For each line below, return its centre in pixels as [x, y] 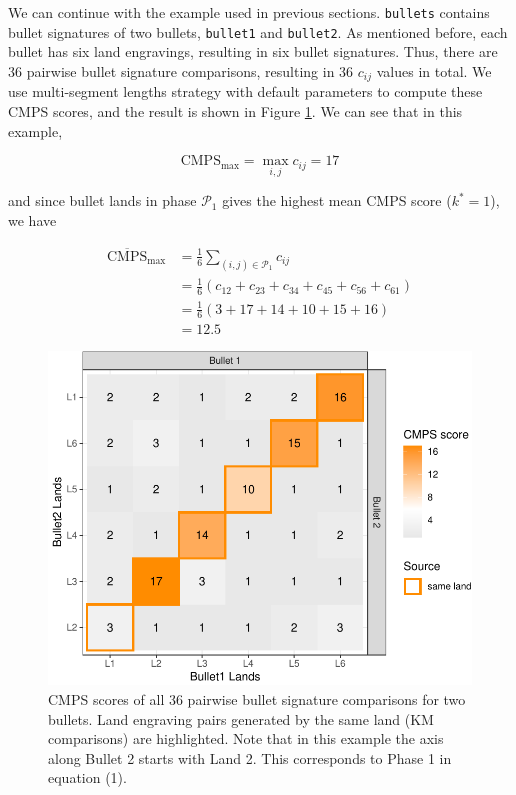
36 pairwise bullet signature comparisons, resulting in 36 [181, 70]
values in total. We [434, 70]
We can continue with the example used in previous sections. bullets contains [249, 12]
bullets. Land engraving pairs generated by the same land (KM [241, 718]
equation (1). [87, 777]
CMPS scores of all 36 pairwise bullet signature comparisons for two [257, 699]
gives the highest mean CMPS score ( [337, 200]
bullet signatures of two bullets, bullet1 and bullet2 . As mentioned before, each [258, 31]
